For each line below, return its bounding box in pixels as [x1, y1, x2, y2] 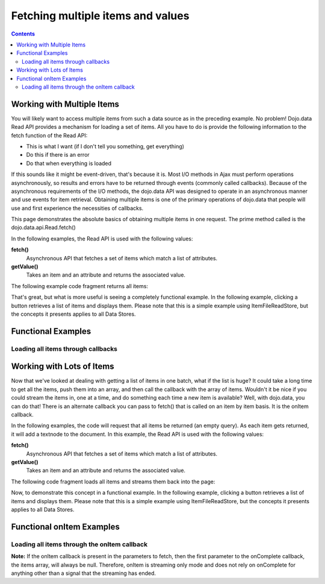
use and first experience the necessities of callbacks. [11, 204, 144, 212]
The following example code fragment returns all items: [11, 282, 149, 289]
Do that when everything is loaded [26, 160, 111, 167]
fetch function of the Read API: [11, 131, 88, 139]
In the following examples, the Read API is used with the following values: [11, 235, 193, 242]
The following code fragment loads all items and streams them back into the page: [11, 478, 215, 485]
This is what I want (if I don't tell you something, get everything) [26, 142, 185, 150]
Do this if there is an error [26, 151, 90, 159]
